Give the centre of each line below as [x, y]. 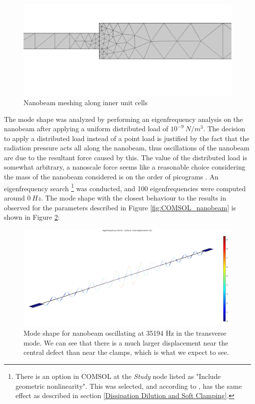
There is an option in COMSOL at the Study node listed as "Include [118, 376]
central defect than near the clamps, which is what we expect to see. [126, 352]
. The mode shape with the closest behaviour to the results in [134, 197]
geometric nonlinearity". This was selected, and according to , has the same [128, 386]
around [14, 197]
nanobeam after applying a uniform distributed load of [86, 129]
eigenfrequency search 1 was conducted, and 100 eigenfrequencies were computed [125, 187]
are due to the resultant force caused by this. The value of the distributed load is [126, 157]
